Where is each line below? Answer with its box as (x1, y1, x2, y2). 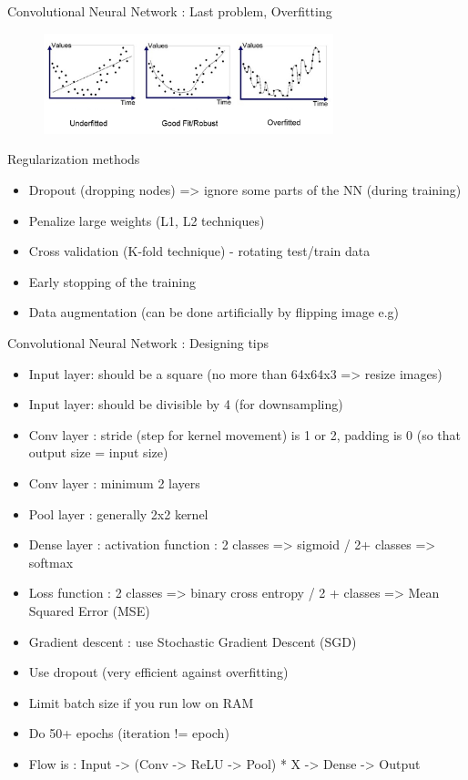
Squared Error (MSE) (28, 600, 150, 620)
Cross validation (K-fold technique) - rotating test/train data (28, 241, 371, 261)
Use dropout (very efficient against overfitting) (28, 662, 289, 682)
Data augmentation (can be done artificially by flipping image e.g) (28, 303, 400, 322)
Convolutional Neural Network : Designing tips (7, 333, 270, 352)
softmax (28, 552, 74, 571)
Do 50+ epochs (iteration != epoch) (28, 724, 229, 743)
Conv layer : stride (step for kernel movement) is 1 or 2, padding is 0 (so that (28, 425, 462, 444)
